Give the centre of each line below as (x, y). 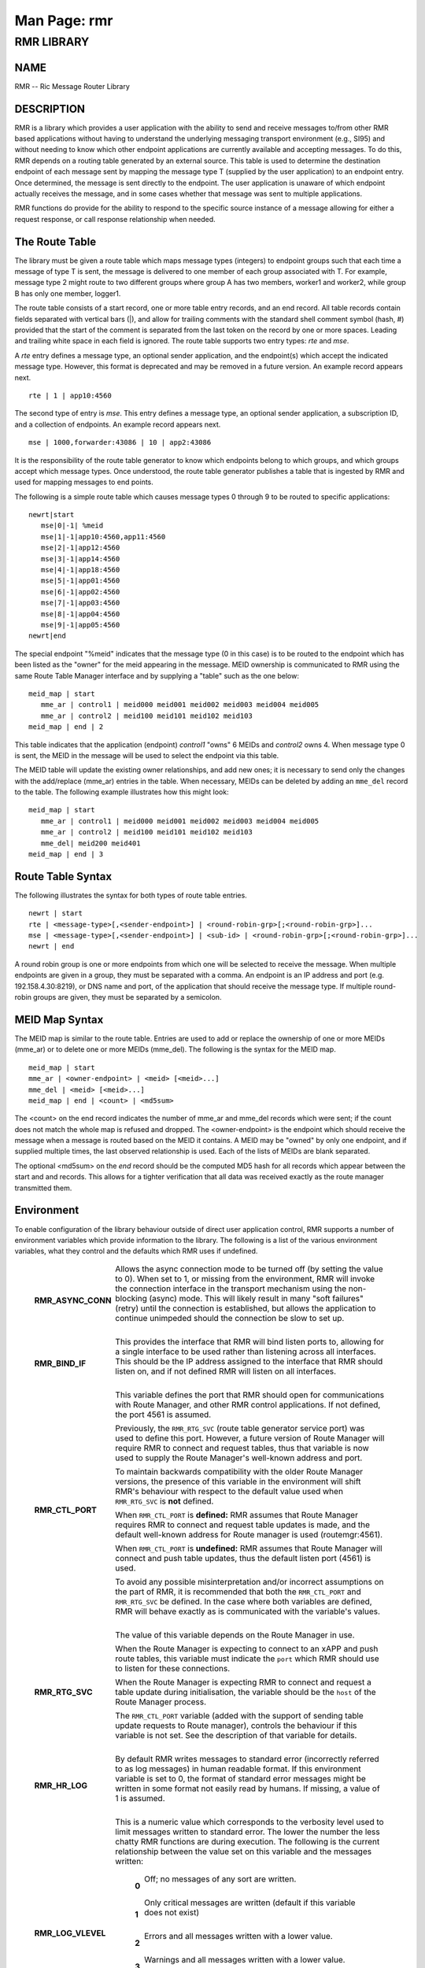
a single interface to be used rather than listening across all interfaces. (246, 1352)
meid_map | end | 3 (66, 855)
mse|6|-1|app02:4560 (80, 592)
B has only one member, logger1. (68, 293)
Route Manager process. (161, 1702)
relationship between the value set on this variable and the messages (244, 1851)
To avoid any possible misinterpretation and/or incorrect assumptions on (249, 1581)
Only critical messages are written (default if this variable (250, 1903)
